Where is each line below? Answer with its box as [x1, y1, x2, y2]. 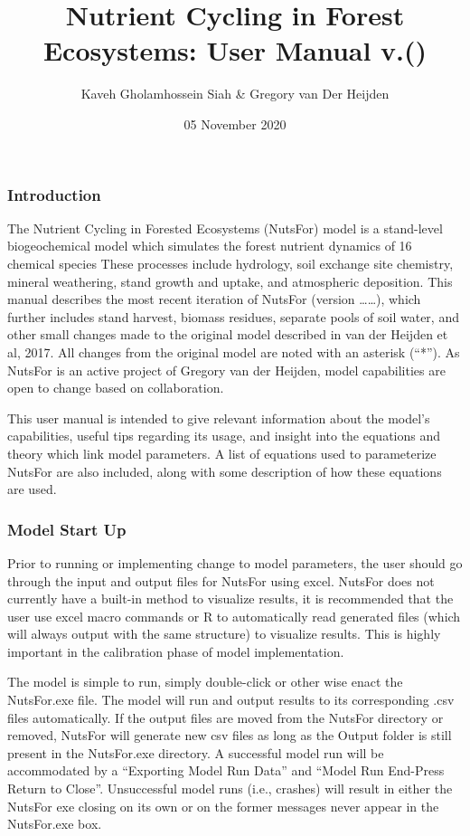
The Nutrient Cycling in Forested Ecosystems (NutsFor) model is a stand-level [7, 218, 443, 237]
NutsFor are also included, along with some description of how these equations [7, 461, 442, 480]
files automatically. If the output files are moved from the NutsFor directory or [7, 708, 444, 727]
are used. [7, 480, 57, 499]
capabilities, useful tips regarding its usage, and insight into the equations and [7, 426, 440, 445]
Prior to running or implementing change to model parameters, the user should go [7, 553, 463, 572]
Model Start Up [7, 518, 127, 540]
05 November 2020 [183, 114, 287, 133]
